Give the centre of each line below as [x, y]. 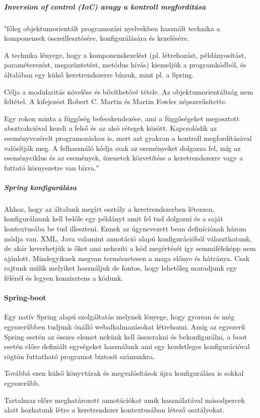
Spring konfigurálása [41, 187]
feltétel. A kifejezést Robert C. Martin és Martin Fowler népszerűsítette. [116, 101]
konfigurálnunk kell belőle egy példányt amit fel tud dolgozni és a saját [114, 219]
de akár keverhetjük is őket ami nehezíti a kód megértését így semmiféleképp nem [130, 248]
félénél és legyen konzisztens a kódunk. [64, 278]
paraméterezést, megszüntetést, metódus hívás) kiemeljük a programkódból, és [125, 65]
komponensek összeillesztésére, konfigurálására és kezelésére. [97, 38]
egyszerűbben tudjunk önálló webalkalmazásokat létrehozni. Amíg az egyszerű [125, 326]
